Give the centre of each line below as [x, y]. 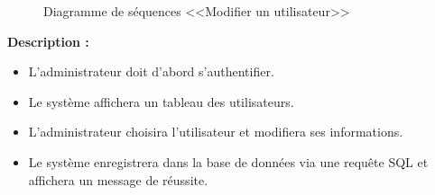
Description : [48, 41]
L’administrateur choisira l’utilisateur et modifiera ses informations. [216, 132]
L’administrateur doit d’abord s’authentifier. [151, 71]
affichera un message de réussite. [118, 179]
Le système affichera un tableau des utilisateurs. [161, 101]
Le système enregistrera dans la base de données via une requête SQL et [228, 161]
